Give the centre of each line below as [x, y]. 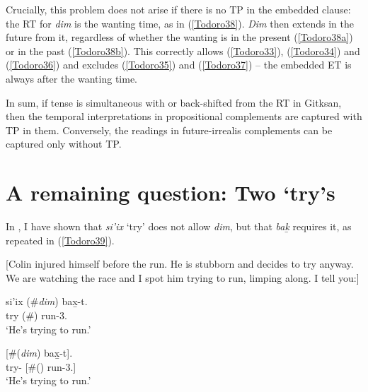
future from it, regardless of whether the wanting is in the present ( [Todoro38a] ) [179, 37]
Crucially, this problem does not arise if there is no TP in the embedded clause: [178, 9]
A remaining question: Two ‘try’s [171, 192]
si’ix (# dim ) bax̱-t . [47, 301]
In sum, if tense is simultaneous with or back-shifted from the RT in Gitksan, [174, 102]
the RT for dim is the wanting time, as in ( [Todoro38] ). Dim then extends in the [180, 23]
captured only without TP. [64, 144]
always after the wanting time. [71, 78]
